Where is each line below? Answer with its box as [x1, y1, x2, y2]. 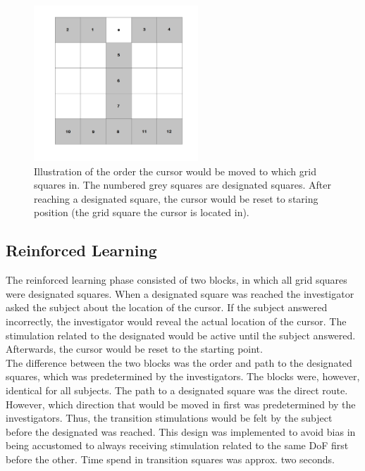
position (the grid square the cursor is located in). [34, 205, 249, 220]
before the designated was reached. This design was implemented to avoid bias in [6, 424, 356, 439]
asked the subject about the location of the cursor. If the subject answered [6, 300, 328, 315]
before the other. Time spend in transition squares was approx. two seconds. [6, 452, 335, 466]
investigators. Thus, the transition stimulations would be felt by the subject [6, 410, 333, 425]
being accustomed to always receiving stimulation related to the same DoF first [6, 438, 349, 453]
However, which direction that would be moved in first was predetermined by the [6, 396, 356, 411]
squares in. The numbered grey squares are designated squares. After [34, 177, 331, 192]
